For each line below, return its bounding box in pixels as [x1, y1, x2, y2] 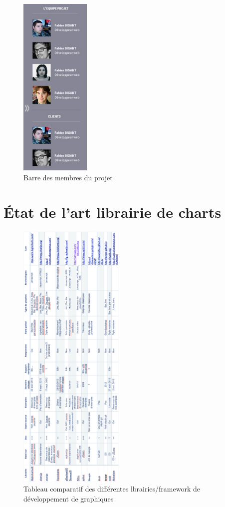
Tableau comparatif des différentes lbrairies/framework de [23, 484, 200, 494]
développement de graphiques [23, 494, 114, 504]
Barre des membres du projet [23, 172, 113, 182]
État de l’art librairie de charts [3, 201, 222, 222]
